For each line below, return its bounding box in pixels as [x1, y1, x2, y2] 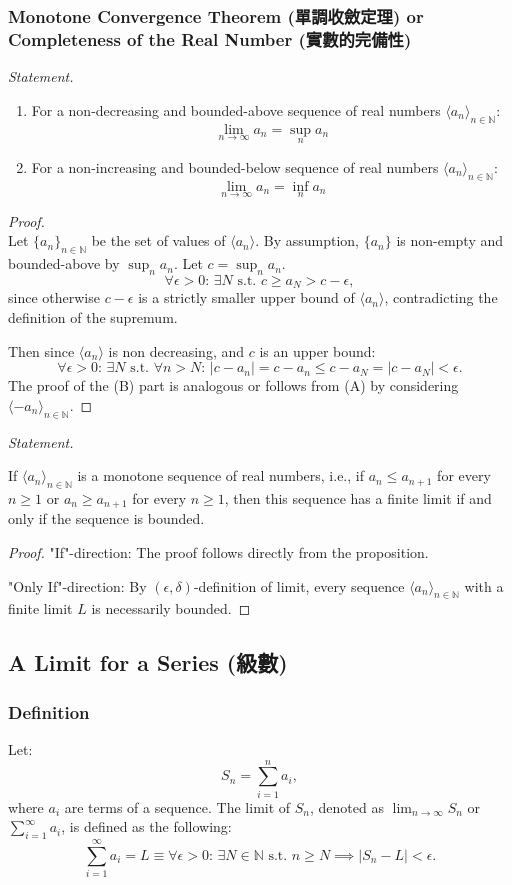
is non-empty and [396, 230, 504, 251]
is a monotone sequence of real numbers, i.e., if [77, 465, 364, 486]
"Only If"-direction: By [8, 575, 147, 596]
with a [464, 575, 504, 596]
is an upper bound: [259, 340, 376, 361]
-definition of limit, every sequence [193, 575, 405, 596]
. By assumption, [255, 230, 359, 251]
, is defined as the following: [61, 816, 232, 837]
